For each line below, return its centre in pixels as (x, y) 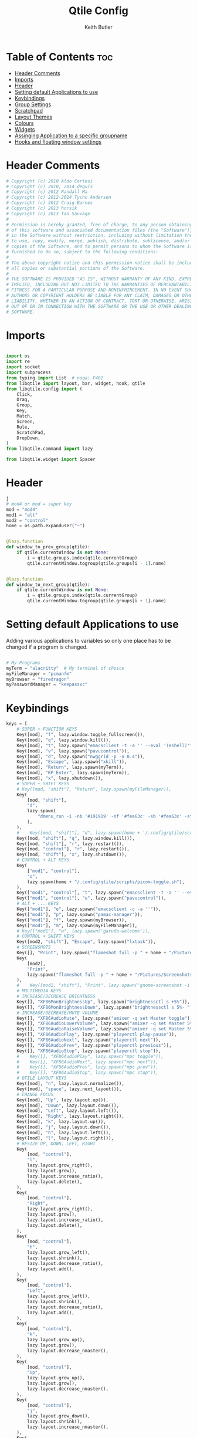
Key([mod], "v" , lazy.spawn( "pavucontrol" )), (73, 751)
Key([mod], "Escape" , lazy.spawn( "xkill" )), (72, 762)
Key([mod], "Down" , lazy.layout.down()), (68, 1105)
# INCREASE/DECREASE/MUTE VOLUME (57, 1013)
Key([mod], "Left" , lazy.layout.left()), (68, 1111)
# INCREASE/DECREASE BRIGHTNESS (56, 996)
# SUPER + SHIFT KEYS (43, 784)
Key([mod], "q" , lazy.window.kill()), (64, 740)
